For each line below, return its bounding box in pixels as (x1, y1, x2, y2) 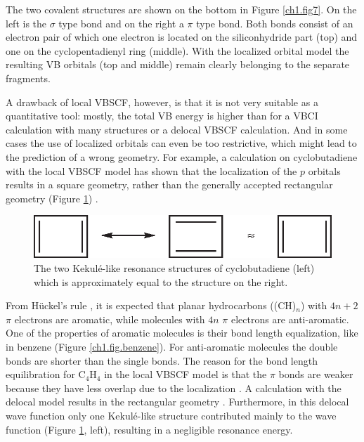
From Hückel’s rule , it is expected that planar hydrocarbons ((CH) (6, 298, 297, 313)
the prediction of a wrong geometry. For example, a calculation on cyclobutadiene (6, 149, 358, 164)
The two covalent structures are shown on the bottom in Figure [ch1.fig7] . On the (6, 2, 357, 16)
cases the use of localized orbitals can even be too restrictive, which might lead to (6, 136, 357, 150)
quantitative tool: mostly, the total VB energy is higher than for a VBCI (6, 108, 318, 123)
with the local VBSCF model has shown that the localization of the (6, 163, 297, 178)
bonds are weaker (278, 367, 353, 382)
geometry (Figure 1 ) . (6, 190, 98, 205)
